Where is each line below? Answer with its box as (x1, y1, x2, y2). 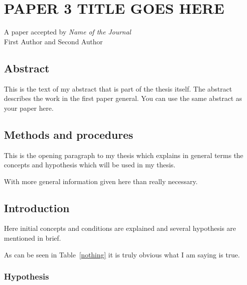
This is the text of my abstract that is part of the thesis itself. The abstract (4, 83, 232, 94)
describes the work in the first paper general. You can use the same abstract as (4, 93, 242, 103)
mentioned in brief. (4, 233, 61, 243)
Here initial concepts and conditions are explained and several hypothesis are (4, 223, 236, 233)
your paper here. (4, 102, 54, 113)
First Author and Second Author (4, 36, 103, 46)
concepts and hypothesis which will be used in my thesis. (4, 159, 176, 170)
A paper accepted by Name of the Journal (4, 27, 131, 37)
